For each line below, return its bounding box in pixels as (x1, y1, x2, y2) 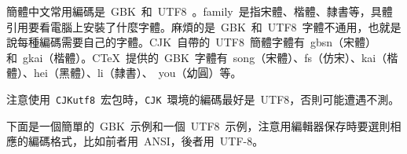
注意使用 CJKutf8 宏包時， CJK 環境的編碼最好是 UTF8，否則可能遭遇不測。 (6, 90, 400, 107)
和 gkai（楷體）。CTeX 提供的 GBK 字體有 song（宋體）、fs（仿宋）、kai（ (6, 49, 387, 65)
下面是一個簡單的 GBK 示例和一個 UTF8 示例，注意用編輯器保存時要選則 (6, 117, 390, 134)
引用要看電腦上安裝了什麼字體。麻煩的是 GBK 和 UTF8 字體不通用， (6, 18, 368, 35)
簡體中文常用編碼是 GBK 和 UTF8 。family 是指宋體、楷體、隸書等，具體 (6, 3, 393, 19)
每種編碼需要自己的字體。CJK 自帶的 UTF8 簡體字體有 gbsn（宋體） (16, 34, 377, 50)
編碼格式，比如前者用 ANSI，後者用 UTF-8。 (27, 133, 264, 149)
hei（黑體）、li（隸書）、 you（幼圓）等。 (33, 64, 242, 81)
